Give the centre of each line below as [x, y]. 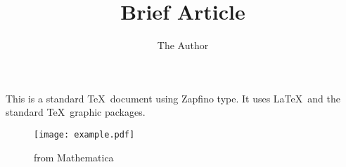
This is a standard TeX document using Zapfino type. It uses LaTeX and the [173, 98]
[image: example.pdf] [84, 134]
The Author [183, 45]
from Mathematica [74, 157]
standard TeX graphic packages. [76, 112]
